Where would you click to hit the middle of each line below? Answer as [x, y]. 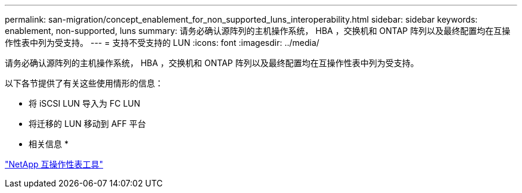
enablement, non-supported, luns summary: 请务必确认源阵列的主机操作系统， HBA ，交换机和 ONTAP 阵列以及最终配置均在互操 [258, 31]
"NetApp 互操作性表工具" [54, 164]
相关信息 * [49, 144]
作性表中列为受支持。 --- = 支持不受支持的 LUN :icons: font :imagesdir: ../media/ [162, 43]
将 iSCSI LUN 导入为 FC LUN [85, 103]
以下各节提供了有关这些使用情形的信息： [84, 83]
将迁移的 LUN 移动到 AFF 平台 [87, 124]
